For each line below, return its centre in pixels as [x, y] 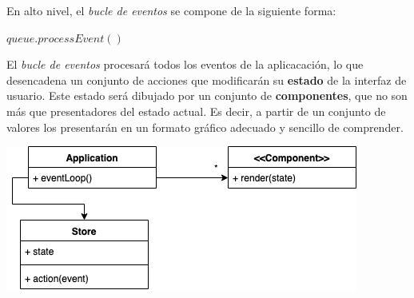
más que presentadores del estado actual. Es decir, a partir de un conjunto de [196, 111]
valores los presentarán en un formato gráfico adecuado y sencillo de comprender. [205, 127]
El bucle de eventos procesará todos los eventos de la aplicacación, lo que [185, 64]
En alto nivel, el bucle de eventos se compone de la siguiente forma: [171, 10]
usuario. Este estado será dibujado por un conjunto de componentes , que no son [207, 95]
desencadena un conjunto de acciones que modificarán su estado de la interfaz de [207, 79]
